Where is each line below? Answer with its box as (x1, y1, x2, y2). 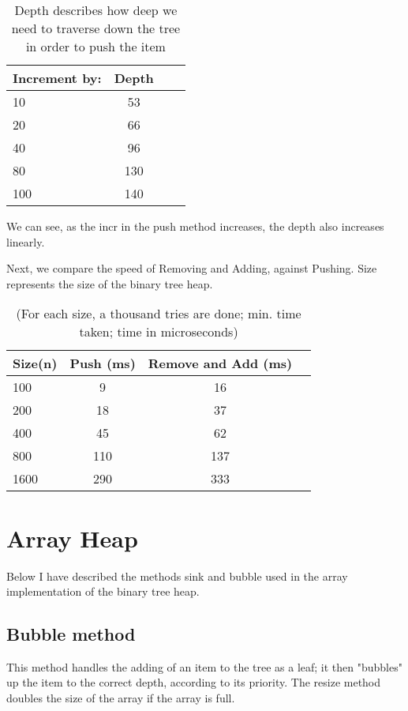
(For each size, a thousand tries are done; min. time (16, 304, 301, 323)
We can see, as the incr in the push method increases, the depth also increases (6, 218, 384, 234)
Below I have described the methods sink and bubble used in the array (6, 567, 348, 584)
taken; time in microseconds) (79, 322, 238, 341)
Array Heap (6, 521, 138, 554)
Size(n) (13, 354, 58, 373)
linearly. (6, 233, 45, 250)
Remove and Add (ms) (148, 354, 293, 373)
